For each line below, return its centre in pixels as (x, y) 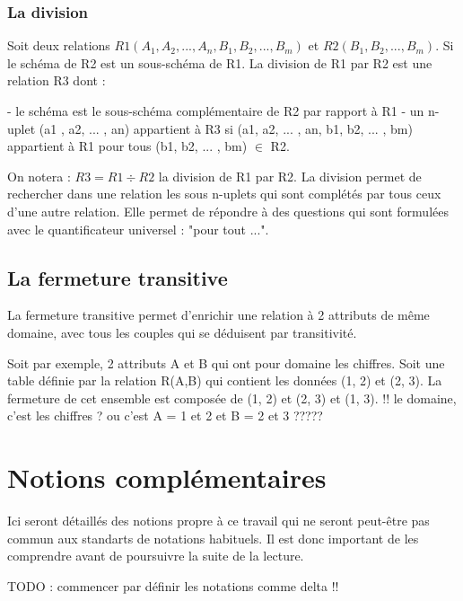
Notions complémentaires (167, 477)
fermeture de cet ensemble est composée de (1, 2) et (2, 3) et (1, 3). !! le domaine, (232, 398)
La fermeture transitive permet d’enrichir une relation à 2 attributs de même (218, 315)
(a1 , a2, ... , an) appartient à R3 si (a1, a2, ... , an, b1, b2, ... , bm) (226, 128)
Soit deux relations (59, 45)
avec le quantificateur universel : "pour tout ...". (138, 229)
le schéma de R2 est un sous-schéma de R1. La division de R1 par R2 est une (220, 62)
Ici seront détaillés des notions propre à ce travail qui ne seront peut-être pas (218, 521)
